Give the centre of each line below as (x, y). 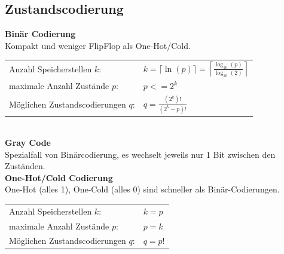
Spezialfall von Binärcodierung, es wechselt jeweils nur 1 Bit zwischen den (140, 154)
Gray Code (28, 142)
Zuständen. (25, 166)
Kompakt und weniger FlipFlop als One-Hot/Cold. (98, 45)
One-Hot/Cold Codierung (59, 177)
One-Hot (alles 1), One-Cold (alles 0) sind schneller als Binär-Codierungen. (142, 189)
